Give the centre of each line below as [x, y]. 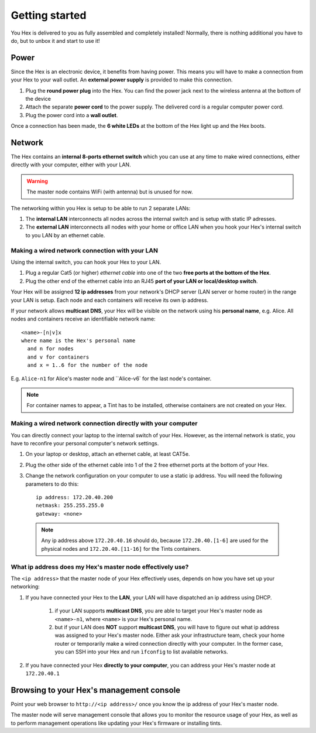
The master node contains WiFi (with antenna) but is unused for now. [110, 192]
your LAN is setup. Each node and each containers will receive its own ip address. [110, 300]
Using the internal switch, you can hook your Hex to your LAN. [86, 262]
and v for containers [58, 357]
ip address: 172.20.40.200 [75, 497]
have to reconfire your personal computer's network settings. [85, 443]
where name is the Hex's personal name [78, 341]
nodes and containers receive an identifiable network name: [83, 319]
